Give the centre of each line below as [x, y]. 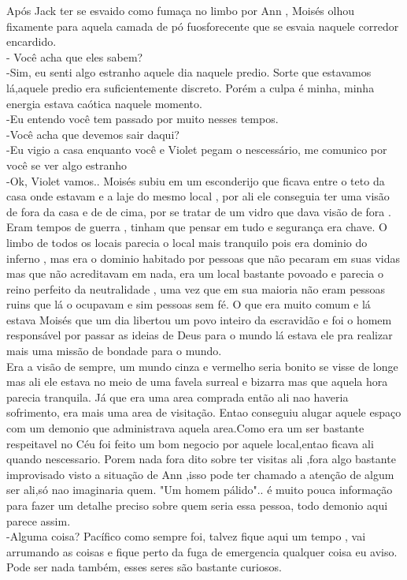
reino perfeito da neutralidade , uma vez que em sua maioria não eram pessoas [196, 288]
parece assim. [39, 520]
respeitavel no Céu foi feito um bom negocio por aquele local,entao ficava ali [190, 443]
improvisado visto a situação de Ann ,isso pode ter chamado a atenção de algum [200, 474]
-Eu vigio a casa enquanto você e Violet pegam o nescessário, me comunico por [197, 150]
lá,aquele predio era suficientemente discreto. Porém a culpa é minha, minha [191, 87]
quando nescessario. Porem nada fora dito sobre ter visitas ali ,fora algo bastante [201, 459]
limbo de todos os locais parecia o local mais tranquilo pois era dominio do [187, 242]
